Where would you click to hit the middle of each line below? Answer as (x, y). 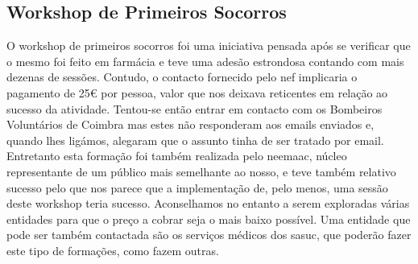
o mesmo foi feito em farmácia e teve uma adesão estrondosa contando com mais (205, 61)
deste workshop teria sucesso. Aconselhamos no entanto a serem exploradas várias (208, 203)
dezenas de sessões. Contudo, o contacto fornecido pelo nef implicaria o (182, 77)
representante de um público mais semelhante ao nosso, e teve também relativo (201, 171)
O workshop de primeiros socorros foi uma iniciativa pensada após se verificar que (209, 45)
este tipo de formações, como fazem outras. (113, 250)
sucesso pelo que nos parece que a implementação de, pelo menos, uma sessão (197, 187)
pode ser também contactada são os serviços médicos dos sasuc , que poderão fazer (209, 235)
